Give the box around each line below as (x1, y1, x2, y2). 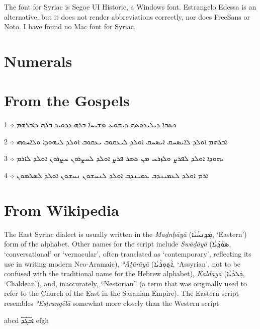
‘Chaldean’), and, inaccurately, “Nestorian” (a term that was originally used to (4, 278, 247, 288)
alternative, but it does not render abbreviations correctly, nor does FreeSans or (4, 11, 250, 22)
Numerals (4, 50, 72, 71)
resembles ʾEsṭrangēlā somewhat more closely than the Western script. (4, 297, 221, 308)
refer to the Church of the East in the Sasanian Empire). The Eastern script (4, 288, 239, 298)
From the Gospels (4, 90, 130, 111)
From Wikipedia (4, 199, 119, 220)
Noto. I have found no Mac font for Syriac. (4, 21, 136, 32)
